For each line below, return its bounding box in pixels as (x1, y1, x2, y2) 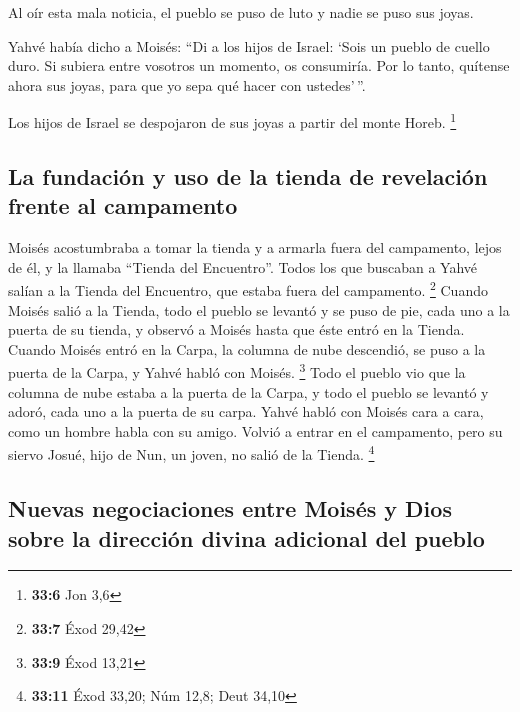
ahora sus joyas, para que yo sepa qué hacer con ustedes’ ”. (8, 74, 366, 95)
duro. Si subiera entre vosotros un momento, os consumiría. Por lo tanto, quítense (8, 55, 510, 76)
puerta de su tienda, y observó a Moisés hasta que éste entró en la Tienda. (8, 319, 465, 340)
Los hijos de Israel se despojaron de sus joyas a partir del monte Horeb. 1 (8, 109, 457, 133)
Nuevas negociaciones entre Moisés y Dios (8, 493, 452, 524)
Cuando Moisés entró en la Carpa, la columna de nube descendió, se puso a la (8, 338, 486, 359)
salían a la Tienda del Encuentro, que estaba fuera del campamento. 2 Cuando (8, 277, 488, 301)
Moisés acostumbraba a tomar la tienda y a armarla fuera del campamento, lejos (8, 237, 502, 258)
